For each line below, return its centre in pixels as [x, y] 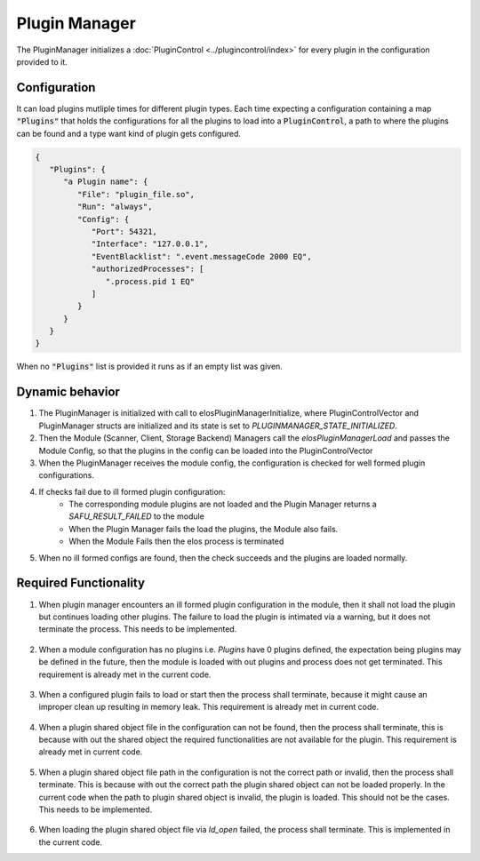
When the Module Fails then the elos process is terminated [176, 541]
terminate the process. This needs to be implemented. [138, 629]
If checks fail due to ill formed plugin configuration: [132, 491]
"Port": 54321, [124, 231]
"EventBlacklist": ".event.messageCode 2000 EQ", [201, 256]
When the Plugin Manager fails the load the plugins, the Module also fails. [204, 529]
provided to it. [42, 61]
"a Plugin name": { [106, 182]
